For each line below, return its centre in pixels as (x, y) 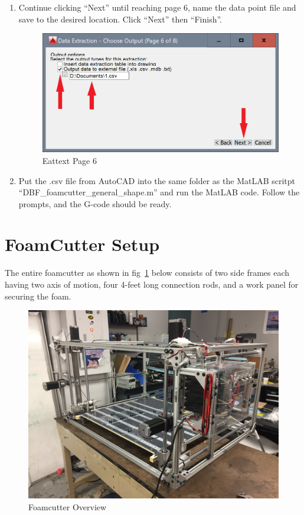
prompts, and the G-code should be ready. (95, 203)
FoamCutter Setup (82, 244)
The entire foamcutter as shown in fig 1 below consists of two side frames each (147, 273)
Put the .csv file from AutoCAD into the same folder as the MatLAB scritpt (157, 180)
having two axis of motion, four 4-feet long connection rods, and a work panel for (152, 284)
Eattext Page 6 (69, 160)
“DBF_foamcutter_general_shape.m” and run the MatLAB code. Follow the (159, 192)
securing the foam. (38, 296)
